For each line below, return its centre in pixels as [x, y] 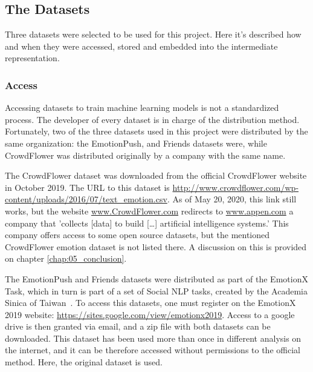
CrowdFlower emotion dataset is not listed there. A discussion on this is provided [156, 246]
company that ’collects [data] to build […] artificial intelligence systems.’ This [147, 223]
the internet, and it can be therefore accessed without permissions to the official [153, 350]
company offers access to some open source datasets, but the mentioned [137, 235]
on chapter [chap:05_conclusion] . [66, 258]
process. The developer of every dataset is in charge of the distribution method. [152, 119]
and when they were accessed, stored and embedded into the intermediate [141, 46]
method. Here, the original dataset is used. [84, 362]
